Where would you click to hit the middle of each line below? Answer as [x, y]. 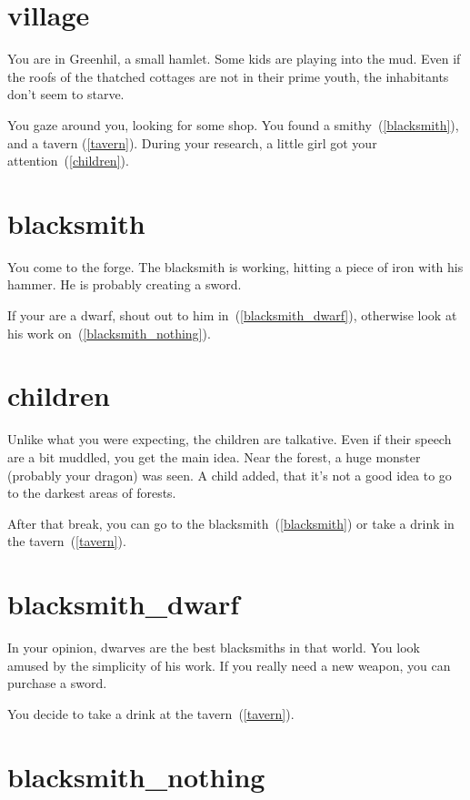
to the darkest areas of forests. [92, 493]
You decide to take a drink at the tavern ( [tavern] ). [151, 713]
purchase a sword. [57, 683]
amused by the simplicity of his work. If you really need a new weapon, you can [229, 665]
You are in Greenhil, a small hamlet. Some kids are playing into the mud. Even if [234, 59]
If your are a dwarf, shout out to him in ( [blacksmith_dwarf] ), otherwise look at [232, 315]
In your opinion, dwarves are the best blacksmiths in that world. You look [214, 647]
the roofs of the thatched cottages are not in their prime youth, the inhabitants [228, 76]
